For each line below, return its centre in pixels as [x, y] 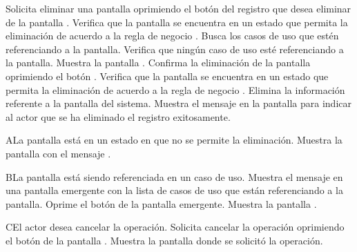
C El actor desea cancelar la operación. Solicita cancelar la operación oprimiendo [175, 227]
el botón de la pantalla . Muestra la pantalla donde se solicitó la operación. [164, 240]
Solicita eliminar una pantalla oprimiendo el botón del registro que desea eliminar [178, 8]
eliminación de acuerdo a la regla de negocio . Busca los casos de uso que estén [172, 36]
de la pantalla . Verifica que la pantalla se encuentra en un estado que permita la [177, 22]
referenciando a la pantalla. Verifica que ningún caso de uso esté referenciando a [175, 49]
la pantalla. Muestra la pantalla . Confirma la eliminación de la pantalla [158, 62]
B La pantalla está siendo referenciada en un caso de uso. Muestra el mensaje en [174, 176]
